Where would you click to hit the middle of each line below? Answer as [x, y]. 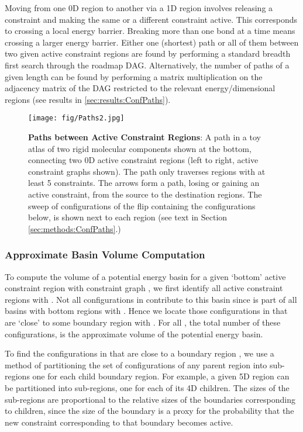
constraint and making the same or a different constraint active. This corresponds [151, 19]
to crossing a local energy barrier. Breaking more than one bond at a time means [150, 31]
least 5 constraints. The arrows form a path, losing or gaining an [144, 183]
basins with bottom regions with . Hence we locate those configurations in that [146, 311]
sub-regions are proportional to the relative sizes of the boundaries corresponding [150, 399]
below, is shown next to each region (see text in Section [128, 217]
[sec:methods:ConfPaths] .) [75, 228]
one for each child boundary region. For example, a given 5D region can [161, 376]
